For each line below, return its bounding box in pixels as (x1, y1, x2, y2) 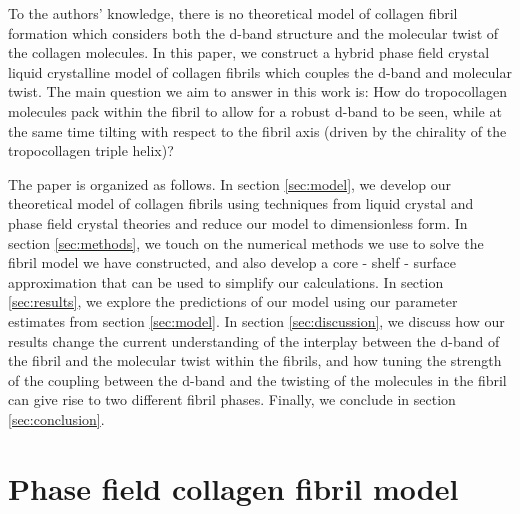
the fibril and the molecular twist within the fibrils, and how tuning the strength (8, 350, 502, 371)
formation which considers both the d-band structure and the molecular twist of (8, 22, 499, 43)
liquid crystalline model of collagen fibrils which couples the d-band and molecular (8, 61, 512, 82)
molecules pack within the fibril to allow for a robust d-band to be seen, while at (8, 100, 502, 121)
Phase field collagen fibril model (8, 467, 459, 508)
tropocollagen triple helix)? (8, 140, 174, 161)
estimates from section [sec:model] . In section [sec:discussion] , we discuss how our (8, 310, 505, 331)
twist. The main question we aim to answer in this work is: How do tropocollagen (8, 81, 508, 102)
